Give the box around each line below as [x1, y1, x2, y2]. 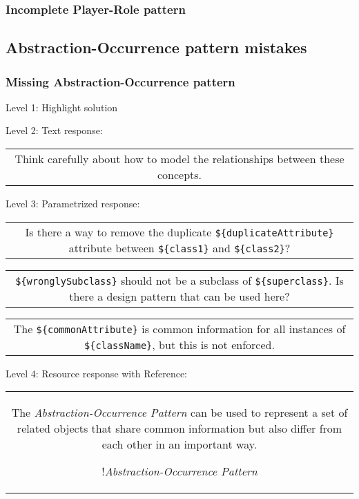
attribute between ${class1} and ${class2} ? [68, 239, 291, 256]
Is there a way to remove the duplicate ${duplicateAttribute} [25, 223, 334, 240]
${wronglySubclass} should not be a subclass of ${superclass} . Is [15, 272, 344, 288]
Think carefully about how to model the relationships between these [14, 151, 345, 167]
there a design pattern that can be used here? [69, 288, 290, 304]
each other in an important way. [101, 436, 258, 453]
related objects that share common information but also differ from [17, 420, 342, 437]
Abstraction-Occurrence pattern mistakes [6, 37, 307, 58]
